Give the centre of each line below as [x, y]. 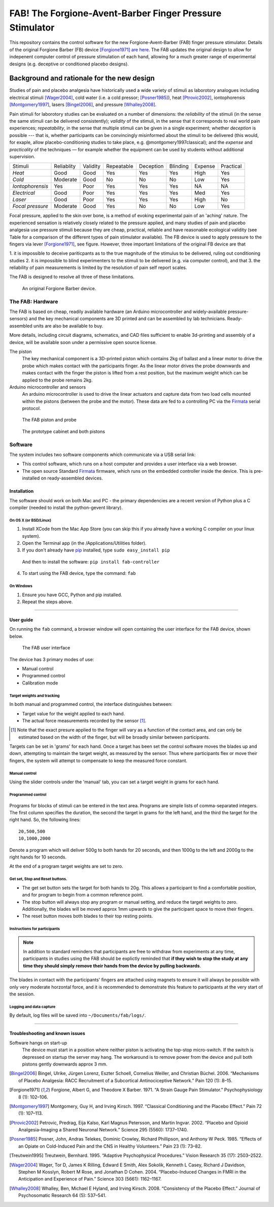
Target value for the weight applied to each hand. [74, 713]
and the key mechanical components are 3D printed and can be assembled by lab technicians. [127, 319]
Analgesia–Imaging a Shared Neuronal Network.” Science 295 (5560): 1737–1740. [103, 1130]
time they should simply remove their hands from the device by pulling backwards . [112, 965]
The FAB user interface [46, 648]
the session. [22, 994]
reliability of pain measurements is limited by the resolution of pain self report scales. [98, 268]
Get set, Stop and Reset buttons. [38, 879]
